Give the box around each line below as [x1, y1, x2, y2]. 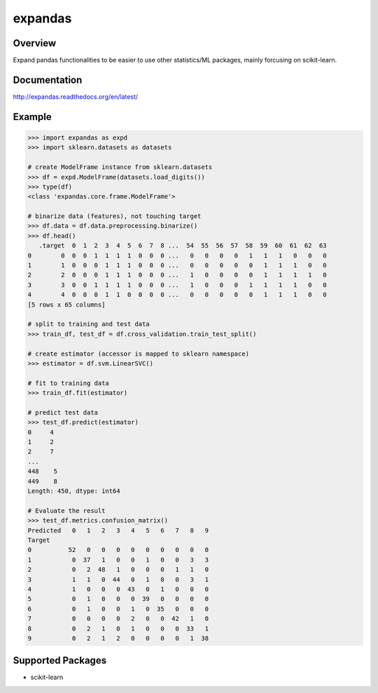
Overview [13, 37, 57, 49]
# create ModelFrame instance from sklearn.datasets [27, 163, 213, 171]
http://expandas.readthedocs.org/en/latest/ [13, 92, 139, 101]
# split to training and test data [27, 320, 150, 328]
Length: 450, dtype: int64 [27, 487, 120, 495]
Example [13, 111, 52, 123]
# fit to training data [27, 379, 110, 387]
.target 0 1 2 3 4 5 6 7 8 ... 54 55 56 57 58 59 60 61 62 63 [38, 242, 327, 250]
